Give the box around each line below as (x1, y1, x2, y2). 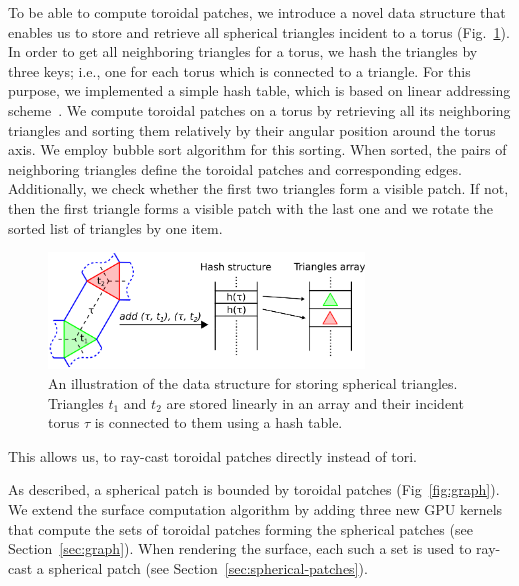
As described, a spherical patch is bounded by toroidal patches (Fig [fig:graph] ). (8, 479, 500, 500)
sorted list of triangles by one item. (8, 217, 223, 238)
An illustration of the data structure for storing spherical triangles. (48, 372, 458, 393)
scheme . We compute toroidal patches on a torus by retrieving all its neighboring (8, 99, 511, 120)
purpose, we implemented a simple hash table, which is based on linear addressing (8, 80, 511, 101)
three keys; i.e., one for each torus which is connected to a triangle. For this (8, 60, 471, 81)
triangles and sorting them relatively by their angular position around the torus (8, 119, 496, 140)
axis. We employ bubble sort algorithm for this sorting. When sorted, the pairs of (8, 139, 507, 160)
